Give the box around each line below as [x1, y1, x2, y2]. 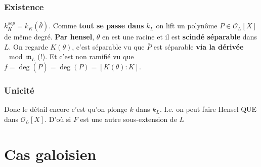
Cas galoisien [4, 143, 97, 164]
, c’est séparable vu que [72, 41, 145, 52]
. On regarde [9, 41, 48, 52]
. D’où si [45, 113, 71, 124]
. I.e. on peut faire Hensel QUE [159, 104, 257, 114]
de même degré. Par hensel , [4, 31, 95, 42]
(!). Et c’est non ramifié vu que [37, 51, 134, 62]
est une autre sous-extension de [80, 113, 177, 124]
